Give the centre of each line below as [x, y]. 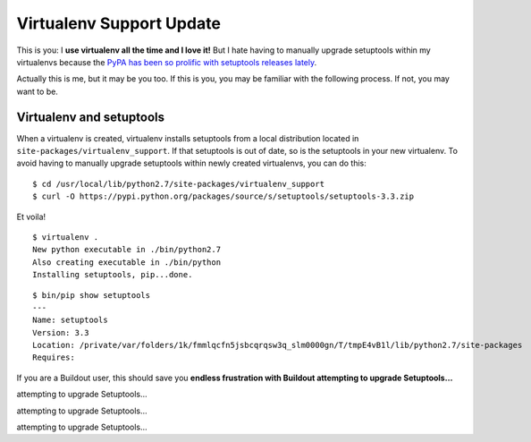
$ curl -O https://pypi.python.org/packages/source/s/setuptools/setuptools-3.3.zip [223, 196]
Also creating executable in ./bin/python [127, 262]
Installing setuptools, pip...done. [113, 275]
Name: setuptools [70, 320]
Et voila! [31, 217]
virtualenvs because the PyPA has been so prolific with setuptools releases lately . [167, 62]
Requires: [54, 357]
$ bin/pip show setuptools [92, 295]
